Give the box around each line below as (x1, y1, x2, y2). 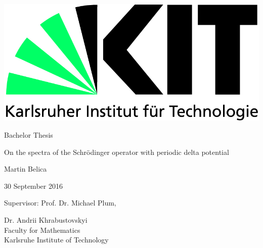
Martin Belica (4, 163, 47, 174)
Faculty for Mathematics (4, 224, 80, 235)
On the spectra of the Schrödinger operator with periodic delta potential (4, 146, 229, 157)
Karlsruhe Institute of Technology (4, 234, 109, 245)
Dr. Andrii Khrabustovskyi (4, 214, 87, 225)
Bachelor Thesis (4, 130, 53, 140)
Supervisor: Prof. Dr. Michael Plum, (4, 197, 116, 208)
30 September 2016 (4, 180, 63, 191)
